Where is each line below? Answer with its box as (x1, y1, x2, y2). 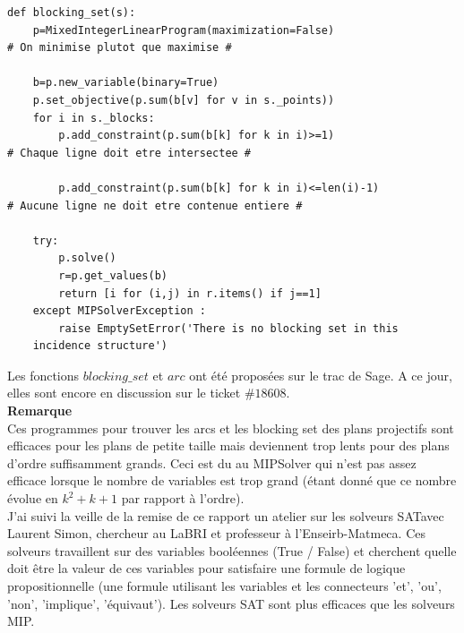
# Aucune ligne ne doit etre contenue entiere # (7, 199, 303, 212)
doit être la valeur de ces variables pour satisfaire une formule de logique (7, 559, 406, 577)
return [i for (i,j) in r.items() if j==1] (58, 287, 322, 300)
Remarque (7, 401, 73, 420)
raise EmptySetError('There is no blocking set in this (58, 321, 399, 335)
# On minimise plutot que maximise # (7, 41, 232, 55)
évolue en (7, 489, 58, 508)
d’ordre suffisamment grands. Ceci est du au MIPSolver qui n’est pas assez (7, 453, 417, 472)
